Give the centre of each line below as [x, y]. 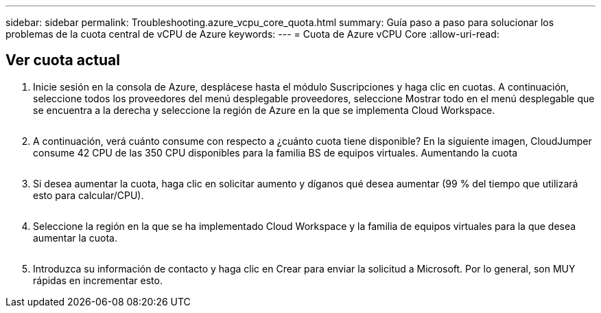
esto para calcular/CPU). [89, 195]
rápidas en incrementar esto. [98, 280]
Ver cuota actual [63, 60]
